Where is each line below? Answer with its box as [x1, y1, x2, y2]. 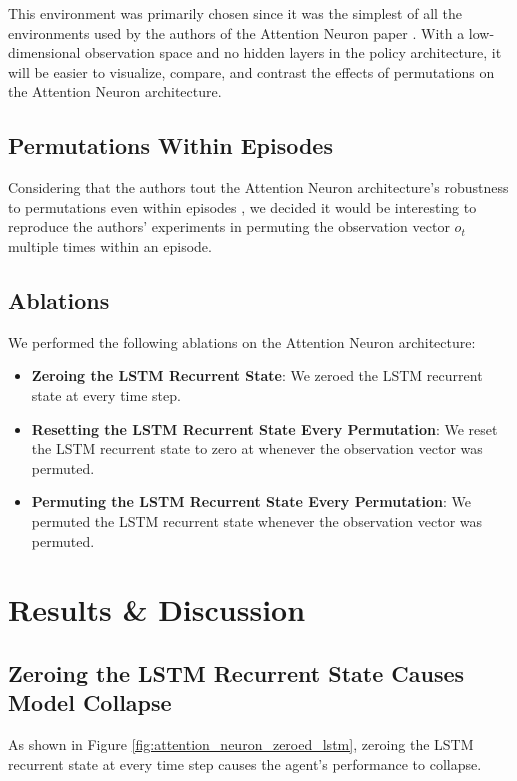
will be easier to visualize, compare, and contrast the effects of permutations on [8, 61, 495, 82]
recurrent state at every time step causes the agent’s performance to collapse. [8, 753, 482, 774]
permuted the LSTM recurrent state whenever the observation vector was [31, 510, 483, 531]
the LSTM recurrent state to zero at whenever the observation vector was [31, 438, 483, 459]
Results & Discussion [8, 589, 306, 630]
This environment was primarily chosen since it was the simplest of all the [8, 3, 463, 23]
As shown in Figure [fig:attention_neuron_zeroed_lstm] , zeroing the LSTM [8, 734, 474, 755]
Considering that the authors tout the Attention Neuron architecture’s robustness [8, 177, 509, 198]
